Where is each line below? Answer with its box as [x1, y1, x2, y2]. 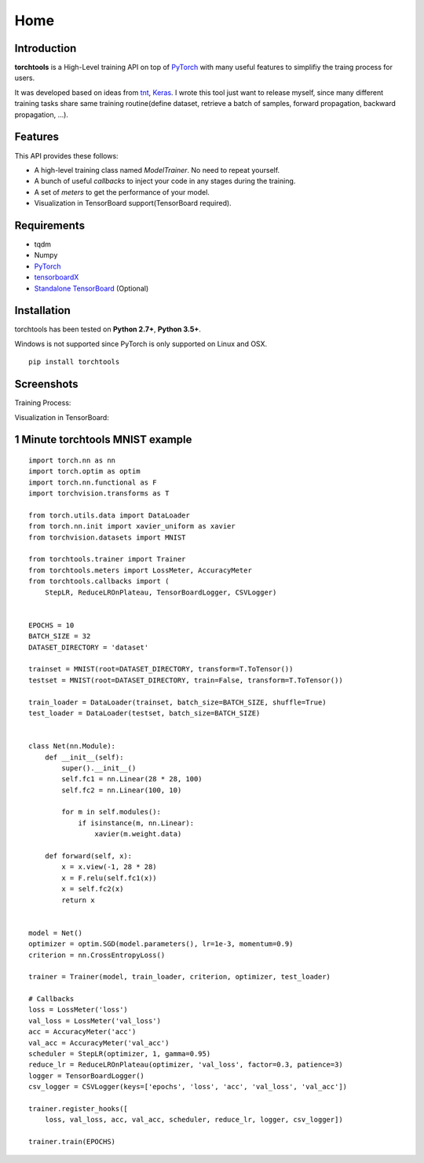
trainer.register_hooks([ [28, 1104, 129, 1113]
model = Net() [28, 928, 82, 938]
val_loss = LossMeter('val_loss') [28, 1016, 161, 1025]
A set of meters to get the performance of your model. [34, 187, 210, 196]
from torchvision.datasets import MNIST [28, 532, 186, 542]
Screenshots [14, 378, 79, 391]
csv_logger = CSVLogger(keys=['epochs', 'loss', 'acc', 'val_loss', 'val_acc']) [28, 1082, 348, 1092]
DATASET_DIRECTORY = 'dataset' [28, 642, 149, 652]
